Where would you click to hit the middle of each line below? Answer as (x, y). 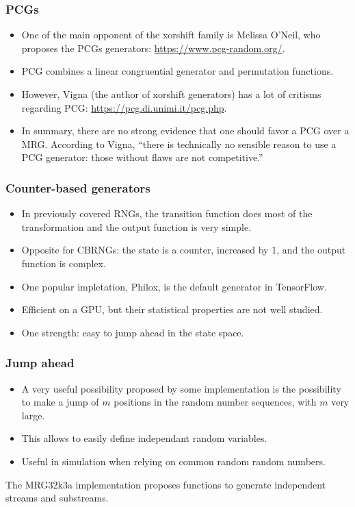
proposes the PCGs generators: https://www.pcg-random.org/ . (153, 48)
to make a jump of (60, 402)
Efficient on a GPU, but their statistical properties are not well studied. (172, 309)
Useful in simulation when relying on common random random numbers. (173, 461)
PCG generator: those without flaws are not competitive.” (142, 157)
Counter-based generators (78, 187)
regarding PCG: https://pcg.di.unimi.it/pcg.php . (124, 107)
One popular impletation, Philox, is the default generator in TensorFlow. (174, 286)
